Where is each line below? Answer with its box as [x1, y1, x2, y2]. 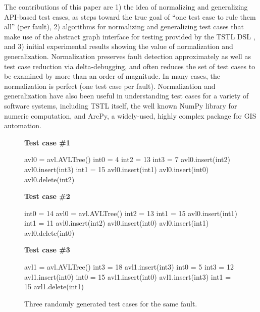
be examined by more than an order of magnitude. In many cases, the [4, 71, 221, 81]
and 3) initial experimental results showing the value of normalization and [4, 41, 233, 51]
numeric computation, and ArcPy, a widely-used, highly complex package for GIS [4, 110, 256, 121]
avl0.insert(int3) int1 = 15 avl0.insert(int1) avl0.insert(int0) [24, 164, 209, 174]
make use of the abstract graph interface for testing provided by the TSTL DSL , [4, 31, 255, 41]
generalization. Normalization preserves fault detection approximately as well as [4, 50, 251, 61]
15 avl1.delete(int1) [24, 281, 84, 292]
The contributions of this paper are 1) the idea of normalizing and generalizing [4, 2, 248, 12]
